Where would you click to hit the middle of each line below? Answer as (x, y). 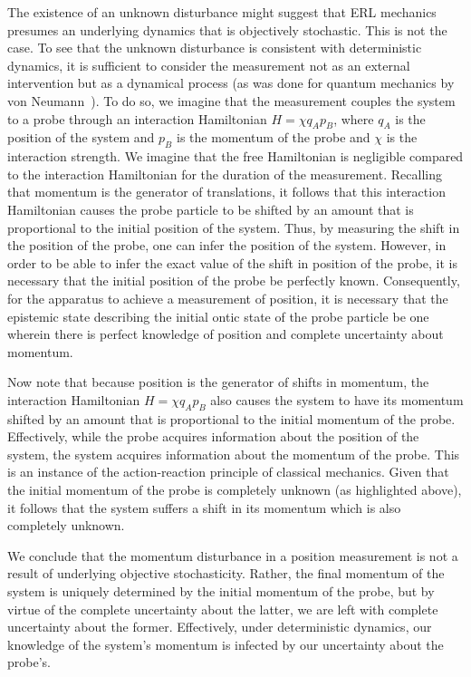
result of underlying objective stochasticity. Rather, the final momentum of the (226, 573)
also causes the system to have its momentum (337, 399)
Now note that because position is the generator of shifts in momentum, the (218, 382)
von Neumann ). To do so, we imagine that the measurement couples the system (231, 100)
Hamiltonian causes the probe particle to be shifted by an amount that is (211, 209)
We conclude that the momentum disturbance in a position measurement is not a (233, 555)
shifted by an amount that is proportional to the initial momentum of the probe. (231, 418)
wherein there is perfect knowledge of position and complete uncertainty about (226, 334)
